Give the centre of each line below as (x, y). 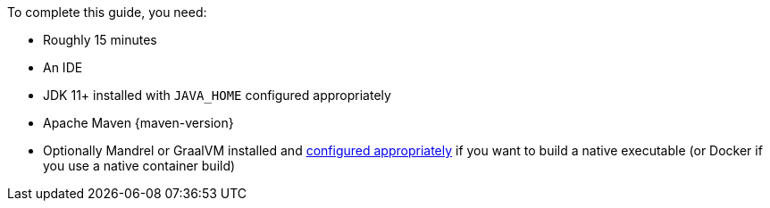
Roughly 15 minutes (100, 40)
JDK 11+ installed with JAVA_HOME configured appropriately (217, 95)
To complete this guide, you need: (107, 12)
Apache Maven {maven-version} (138, 123)
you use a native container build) (139, 166)
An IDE (63, 67)
